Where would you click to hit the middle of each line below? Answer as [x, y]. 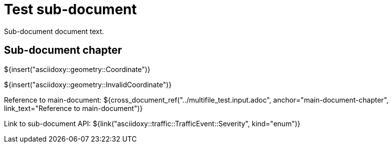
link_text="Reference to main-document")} [73, 108]
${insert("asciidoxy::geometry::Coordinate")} [77, 69]
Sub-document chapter [63, 50]
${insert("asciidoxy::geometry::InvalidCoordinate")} [88, 84]
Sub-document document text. [54, 31]
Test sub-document [71, 9]
